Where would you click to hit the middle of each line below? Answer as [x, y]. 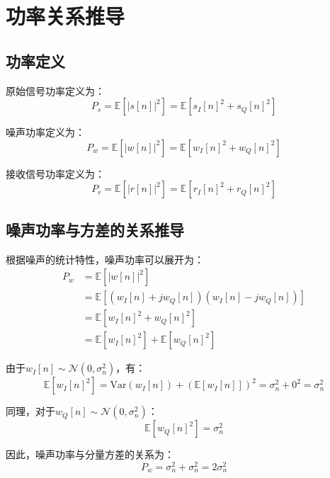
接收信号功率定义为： [55, 173]
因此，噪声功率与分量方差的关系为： [90, 454]
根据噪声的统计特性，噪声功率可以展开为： [105, 259]
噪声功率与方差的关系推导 [95, 229]
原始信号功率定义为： [55, 90]
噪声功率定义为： [45, 132]
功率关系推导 [66, 16]
